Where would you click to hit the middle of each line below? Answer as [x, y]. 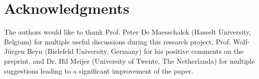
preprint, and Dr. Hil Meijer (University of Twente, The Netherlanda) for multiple [129, 60]
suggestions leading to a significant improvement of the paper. [99, 70]
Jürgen [14, 51]
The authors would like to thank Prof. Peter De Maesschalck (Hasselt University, [128, 32]
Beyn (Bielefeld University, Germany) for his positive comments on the [135, 51]
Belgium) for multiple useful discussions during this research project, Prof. [118, 41]
